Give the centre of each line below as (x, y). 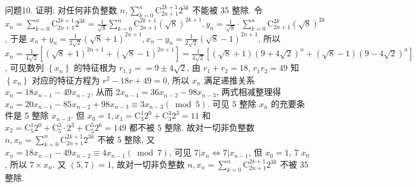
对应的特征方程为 (66, 80)
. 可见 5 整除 (232, 103)
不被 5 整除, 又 (126, 139)
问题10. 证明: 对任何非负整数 (61, 10)
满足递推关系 (230, 80)
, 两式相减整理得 (249, 92)
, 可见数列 (25, 67)
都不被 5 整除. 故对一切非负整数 (192, 127)
